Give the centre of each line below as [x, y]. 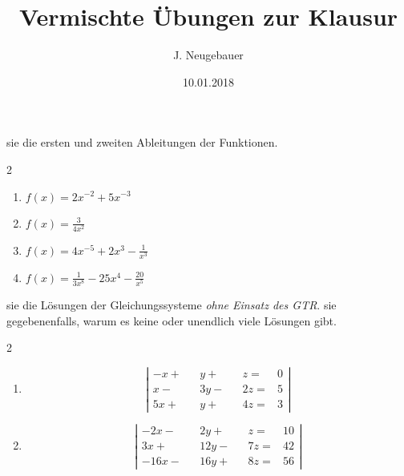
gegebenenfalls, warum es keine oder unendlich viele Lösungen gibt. [172, 320]
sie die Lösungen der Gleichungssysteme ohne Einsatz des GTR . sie [172, 304]
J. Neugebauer [208, 55]
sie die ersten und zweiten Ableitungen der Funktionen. [142, 142]
